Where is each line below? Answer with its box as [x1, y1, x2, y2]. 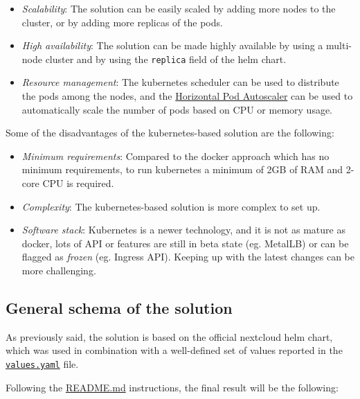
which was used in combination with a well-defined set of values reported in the [6, 343, 343, 357]
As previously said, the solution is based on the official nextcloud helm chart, [6, 329, 333, 344]
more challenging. [21, 263, 96, 277]
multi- [326, 38, 352, 53]
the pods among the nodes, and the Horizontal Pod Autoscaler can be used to [21, 89, 353, 103]
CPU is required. [42, 176, 114, 190]
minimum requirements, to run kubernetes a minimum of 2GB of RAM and [21, 162, 343, 177]
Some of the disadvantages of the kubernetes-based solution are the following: [6, 125, 334, 140]
